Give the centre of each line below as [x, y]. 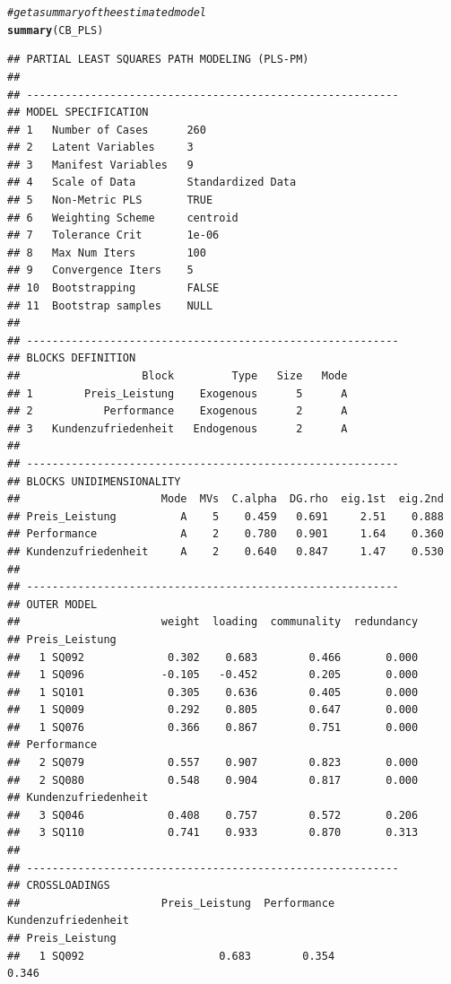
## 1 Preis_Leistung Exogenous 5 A [178, 393]
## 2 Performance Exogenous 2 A [178, 411]
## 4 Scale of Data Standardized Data [152, 183]
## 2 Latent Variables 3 [100, 148]
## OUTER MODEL [52, 604]
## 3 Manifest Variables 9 [100, 165]
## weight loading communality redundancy [213, 622]
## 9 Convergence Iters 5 [100, 270]
